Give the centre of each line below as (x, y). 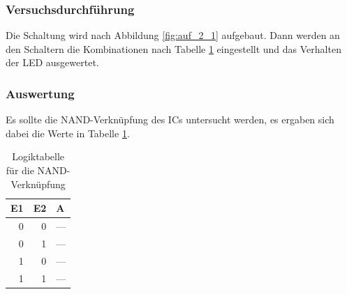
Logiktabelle (38, 156)
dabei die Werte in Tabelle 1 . (68, 133)
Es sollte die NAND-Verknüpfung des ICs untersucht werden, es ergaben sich (170, 119)
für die (20, 170)
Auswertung (40, 93)
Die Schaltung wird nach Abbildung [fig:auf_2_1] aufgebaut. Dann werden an (173, 35)
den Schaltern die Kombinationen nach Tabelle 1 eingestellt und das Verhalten (173, 48)
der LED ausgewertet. (52, 62)
